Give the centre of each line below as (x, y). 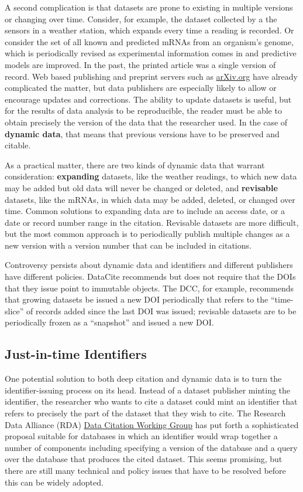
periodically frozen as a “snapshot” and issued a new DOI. (109, 322)
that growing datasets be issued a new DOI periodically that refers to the (137, 299)
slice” (14, 311)
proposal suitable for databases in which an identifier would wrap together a (141, 436)
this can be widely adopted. (54, 482)
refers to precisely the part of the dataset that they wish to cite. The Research (145, 413)
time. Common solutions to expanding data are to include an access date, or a (145, 211)
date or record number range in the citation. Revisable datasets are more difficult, (152, 222)
